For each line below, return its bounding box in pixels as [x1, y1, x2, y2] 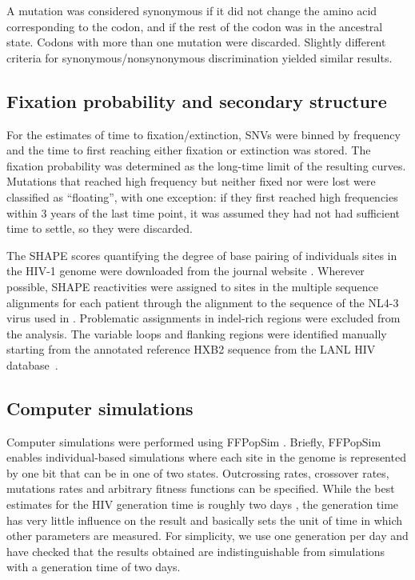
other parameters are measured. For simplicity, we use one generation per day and [6, 527, 409, 544]
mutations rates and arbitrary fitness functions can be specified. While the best [6, 480, 395, 497]
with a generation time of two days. [6, 558, 181, 575]
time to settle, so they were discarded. [6, 220, 193, 237]
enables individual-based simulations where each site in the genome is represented [6, 449, 406, 466]
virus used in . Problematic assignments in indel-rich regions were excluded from [6, 310, 401, 326]
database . [6, 356, 58, 373]
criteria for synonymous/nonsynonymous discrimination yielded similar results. [6, 49, 393, 66]
